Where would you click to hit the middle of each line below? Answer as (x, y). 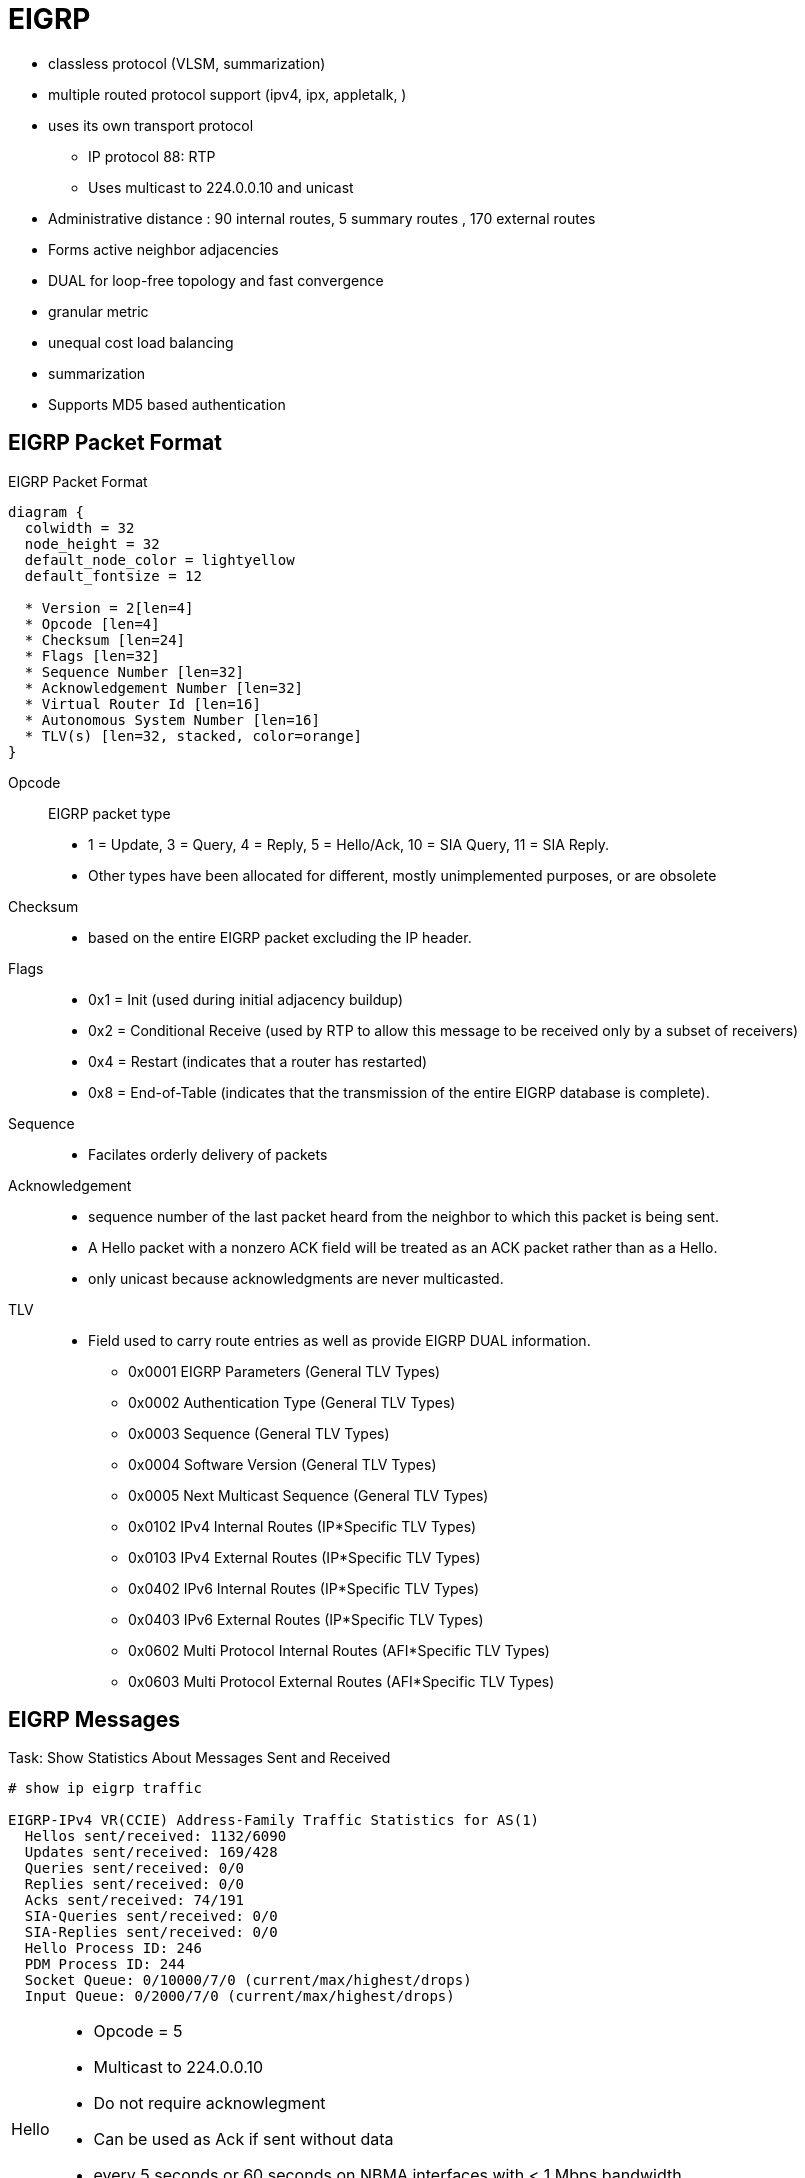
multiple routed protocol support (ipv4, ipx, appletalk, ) (227, 94)
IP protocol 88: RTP (152, 156)
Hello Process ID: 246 (113, 1948)
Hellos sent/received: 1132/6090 (155, 1836)
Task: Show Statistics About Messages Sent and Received (199, 1758)
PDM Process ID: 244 (105, 1964)
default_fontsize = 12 (113, 575)
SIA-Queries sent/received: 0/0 (151, 1916)
